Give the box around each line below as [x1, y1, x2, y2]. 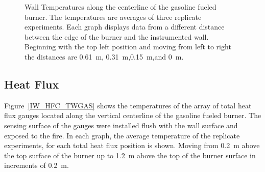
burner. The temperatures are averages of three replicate [25, 11, 202, 22]
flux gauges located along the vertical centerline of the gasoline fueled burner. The [4, 110, 261, 121]
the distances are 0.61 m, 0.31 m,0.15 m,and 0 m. [25, 51, 184, 62]
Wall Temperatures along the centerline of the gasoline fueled [25, 2, 216, 12]
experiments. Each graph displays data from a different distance [25, 21, 225, 32]
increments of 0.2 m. [4, 160, 69, 170]
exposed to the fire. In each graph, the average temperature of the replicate [4, 130, 240, 140]
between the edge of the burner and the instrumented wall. [25, 31, 209, 42]
